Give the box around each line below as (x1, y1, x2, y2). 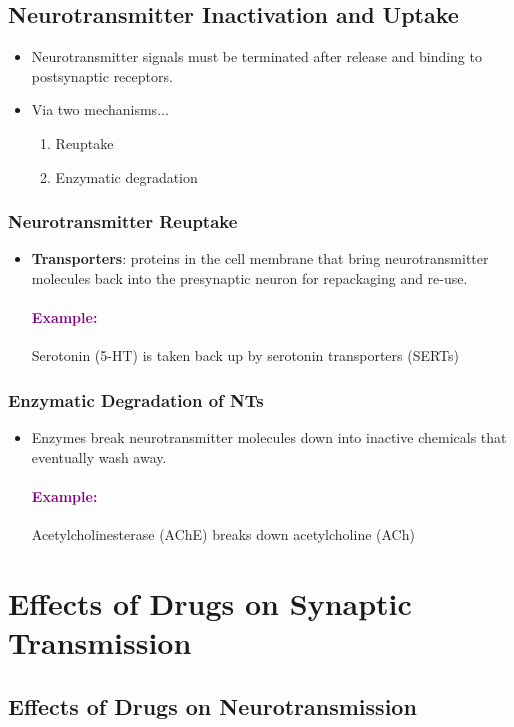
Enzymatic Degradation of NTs (8, 387, 264, 412)
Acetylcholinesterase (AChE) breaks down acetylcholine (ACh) (31, 524, 415, 545)
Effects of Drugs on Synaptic (8, 582, 412, 623)
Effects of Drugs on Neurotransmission (8, 690, 417, 721)
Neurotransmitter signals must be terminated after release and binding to (31, 46, 482, 67)
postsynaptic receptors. (31, 65, 173, 86)
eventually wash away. (31, 446, 167, 467)
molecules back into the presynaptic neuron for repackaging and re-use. (31, 267, 468, 288)
